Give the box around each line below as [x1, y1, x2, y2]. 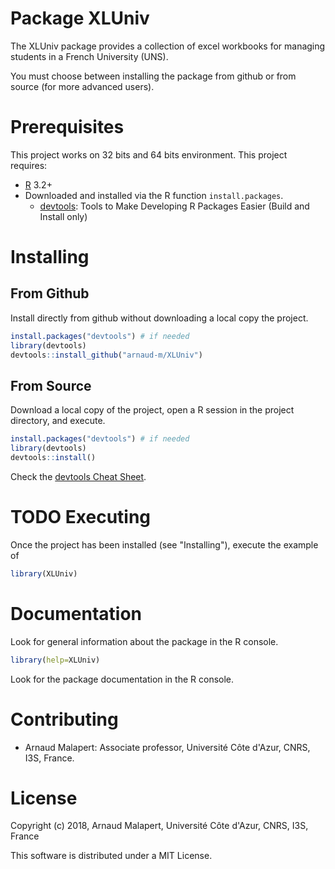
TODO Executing [10, 506, 152, 529]
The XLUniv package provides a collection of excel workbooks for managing [10, 40, 326, 52]
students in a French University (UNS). [10, 50, 169, 62]
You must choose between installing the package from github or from [10, 70, 297, 82]
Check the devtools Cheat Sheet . [10, 470, 147, 482]
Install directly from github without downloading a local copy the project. [10, 312, 309, 324]
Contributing [10, 708, 119, 731]
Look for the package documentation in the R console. [10, 673, 235, 685]
